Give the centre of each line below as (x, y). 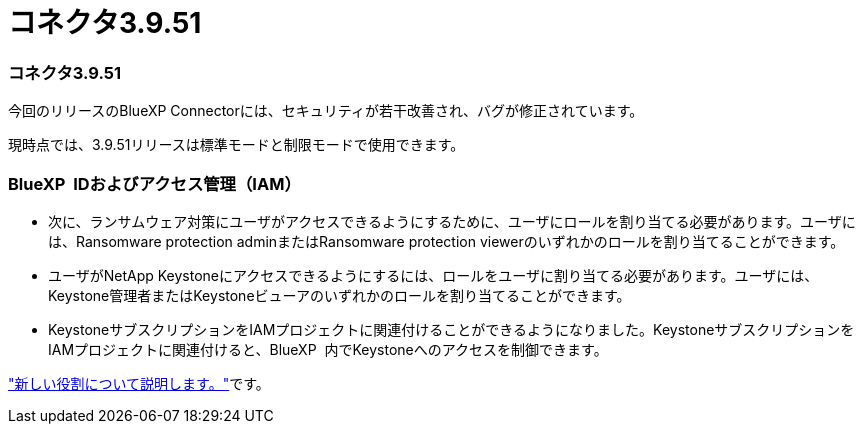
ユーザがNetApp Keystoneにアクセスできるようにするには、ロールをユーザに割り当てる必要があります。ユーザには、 (433, 275)
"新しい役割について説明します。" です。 (139, 383)
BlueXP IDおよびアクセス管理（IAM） (154, 183)
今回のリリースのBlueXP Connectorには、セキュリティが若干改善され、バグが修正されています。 (326, 111)
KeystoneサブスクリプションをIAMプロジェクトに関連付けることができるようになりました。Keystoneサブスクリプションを (451, 329)
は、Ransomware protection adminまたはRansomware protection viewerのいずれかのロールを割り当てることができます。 (446, 241)
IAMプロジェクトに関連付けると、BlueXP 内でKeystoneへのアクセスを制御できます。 (328, 349)
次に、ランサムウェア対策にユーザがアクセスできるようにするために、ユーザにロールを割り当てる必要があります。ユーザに (452, 221)
